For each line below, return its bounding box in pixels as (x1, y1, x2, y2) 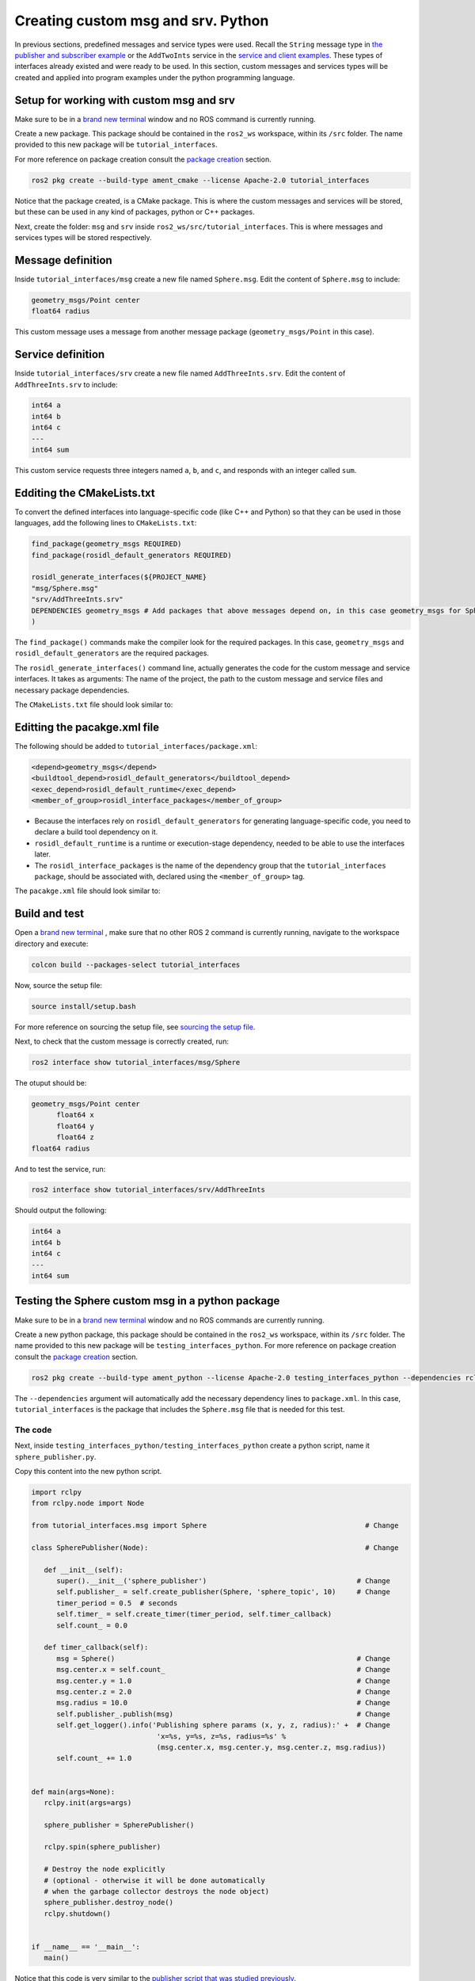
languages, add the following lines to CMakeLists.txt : (14, 518, 197, 528)
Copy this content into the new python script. (14, 1466, 162, 1475)
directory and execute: (14, 939, 89, 949)
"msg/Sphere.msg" (31, 583, 99, 593)
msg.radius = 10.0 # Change (56, 1698, 391, 1708)
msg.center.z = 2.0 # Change (56, 1687, 391, 1696)
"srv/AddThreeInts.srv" (31, 595, 124, 604)
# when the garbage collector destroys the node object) (44, 1887, 270, 1896)
